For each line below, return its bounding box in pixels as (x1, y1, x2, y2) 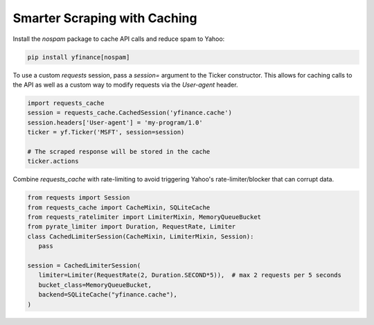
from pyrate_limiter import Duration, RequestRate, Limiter (27, 222, 236, 231)
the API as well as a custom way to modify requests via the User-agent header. (12, 80, 238, 89)
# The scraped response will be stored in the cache (27, 148, 211, 155)
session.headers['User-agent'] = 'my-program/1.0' (27, 118, 204, 126)
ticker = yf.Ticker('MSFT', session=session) (27, 128, 185, 137)
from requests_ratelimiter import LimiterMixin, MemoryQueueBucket (27, 213, 262, 221)
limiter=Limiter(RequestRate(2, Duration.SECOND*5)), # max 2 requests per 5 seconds (38, 271, 342, 279)
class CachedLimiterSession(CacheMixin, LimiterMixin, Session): (27, 232, 254, 240)
